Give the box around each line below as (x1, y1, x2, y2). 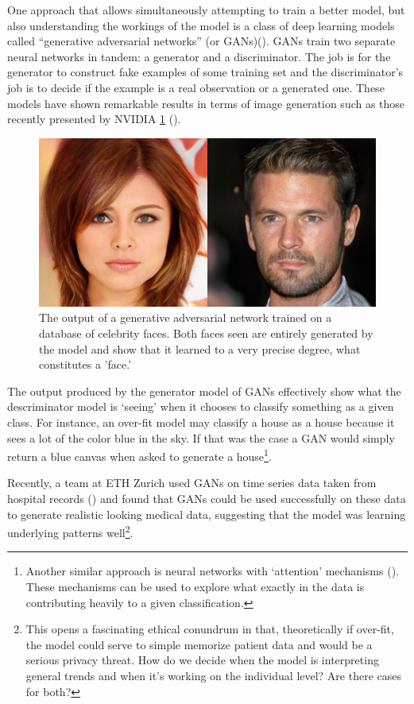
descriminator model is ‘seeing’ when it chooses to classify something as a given (7, 398, 394, 415)
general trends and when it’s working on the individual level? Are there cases (25, 667, 402, 683)
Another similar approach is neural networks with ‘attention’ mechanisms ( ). (25, 563, 399, 579)
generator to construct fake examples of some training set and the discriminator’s (7, 64, 404, 80)
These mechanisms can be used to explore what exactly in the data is (25, 578, 365, 594)
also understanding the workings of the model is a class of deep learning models (7, 17, 395, 33)
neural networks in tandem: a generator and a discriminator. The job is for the (7, 48, 391, 64)
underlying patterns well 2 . (7, 522, 133, 540)
